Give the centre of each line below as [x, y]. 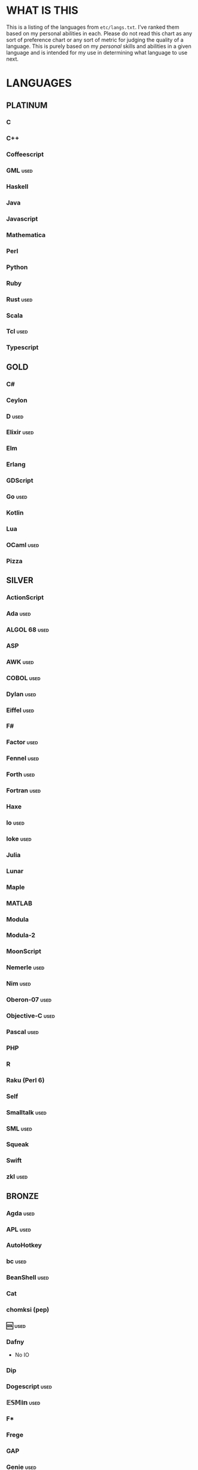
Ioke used [19, 838]
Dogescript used [29, 1387]
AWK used [20, 662]
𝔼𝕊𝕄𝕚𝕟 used [23, 1403]
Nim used [19, 984]
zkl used [17, 1177]
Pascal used [22, 1032]
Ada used [19, 614]
